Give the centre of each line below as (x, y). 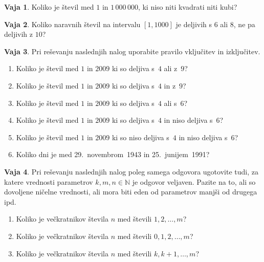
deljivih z (19, 34)
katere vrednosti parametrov (49, 181)
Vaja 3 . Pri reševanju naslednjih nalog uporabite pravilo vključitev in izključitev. (132, 51)
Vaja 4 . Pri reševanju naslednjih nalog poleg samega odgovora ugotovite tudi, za (131, 171)
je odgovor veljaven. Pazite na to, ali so (194, 181)
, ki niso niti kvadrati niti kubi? (188, 7)
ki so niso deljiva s (140, 137)
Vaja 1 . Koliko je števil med (49, 7)
